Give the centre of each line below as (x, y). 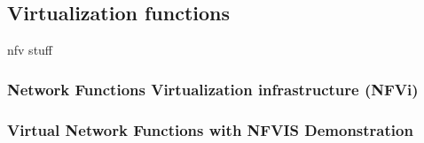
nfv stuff (30, 50)
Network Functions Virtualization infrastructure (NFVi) (213, 89)
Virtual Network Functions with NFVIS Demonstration (210, 129)
